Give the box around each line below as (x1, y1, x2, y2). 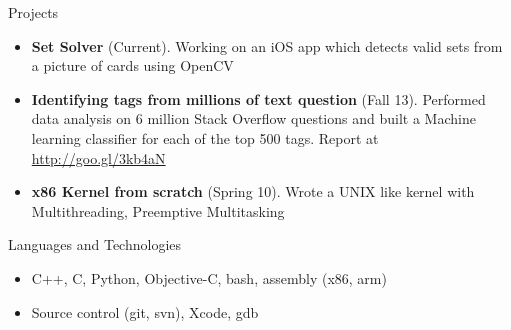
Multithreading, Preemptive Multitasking (31, 200, 285, 221)
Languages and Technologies (8, 234, 182, 255)
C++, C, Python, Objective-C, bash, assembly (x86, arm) (31, 267, 387, 288)
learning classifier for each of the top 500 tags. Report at (31, 127, 379, 148)
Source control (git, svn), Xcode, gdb (31, 301, 259, 322)
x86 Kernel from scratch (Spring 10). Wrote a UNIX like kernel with (31, 181, 475, 202)
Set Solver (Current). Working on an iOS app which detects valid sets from (31, 35, 503, 56)
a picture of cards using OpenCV (31, 55, 234, 76)
